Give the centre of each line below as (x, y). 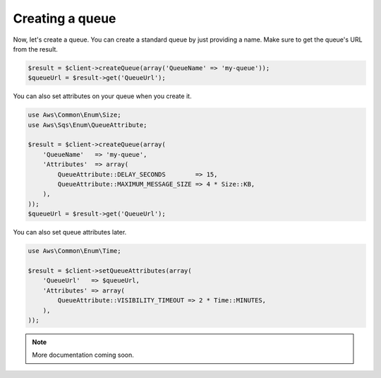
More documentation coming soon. (83, 355)
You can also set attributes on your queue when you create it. (102, 96)
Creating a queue (65, 18)
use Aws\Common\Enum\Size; (74, 115)
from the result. (35, 49)
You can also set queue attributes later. (70, 232)
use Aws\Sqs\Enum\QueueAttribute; (87, 125)
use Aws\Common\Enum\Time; (74, 251)
